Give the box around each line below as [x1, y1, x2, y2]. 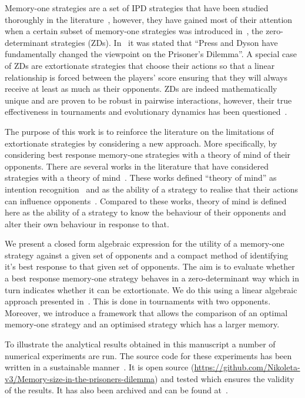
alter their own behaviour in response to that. [5, 217, 169, 230]
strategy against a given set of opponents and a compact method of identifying [5, 248, 289, 261]
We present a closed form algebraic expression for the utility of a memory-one [5, 237, 284, 250]
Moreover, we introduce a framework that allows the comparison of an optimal [5, 306, 288, 319]
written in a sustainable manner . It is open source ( [5, 361, 195, 373]
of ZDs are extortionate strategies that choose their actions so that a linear [5, 59, 275, 71]
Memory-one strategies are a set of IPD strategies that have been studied [5, 2, 269, 14]
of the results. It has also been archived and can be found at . [5, 384, 228, 396]
